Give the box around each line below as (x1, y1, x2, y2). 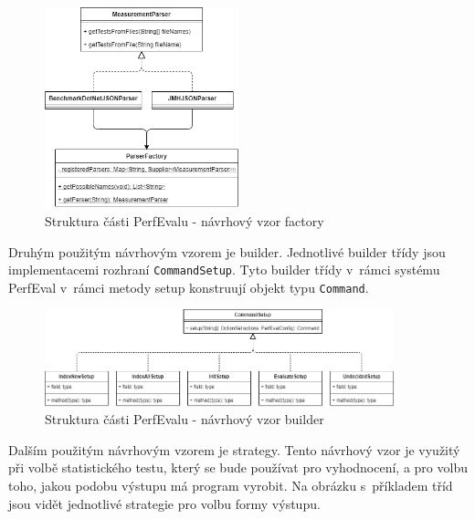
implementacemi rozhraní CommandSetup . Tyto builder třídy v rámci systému (8, 260, 440, 279)
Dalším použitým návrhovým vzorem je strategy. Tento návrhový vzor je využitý (8, 440, 460, 459)
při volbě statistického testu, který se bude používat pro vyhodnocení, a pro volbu (8, 458, 468, 477)
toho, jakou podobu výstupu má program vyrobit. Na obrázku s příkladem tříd (8, 475, 453, 494)
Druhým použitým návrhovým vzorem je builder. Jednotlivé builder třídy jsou (8, 242, 446, 261)
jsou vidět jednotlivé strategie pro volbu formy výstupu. (8, 493, 321, 513)
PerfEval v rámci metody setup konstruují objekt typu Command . (8, 277, 369, 296)
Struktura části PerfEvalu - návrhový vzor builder (45, 410, 324, 429)
